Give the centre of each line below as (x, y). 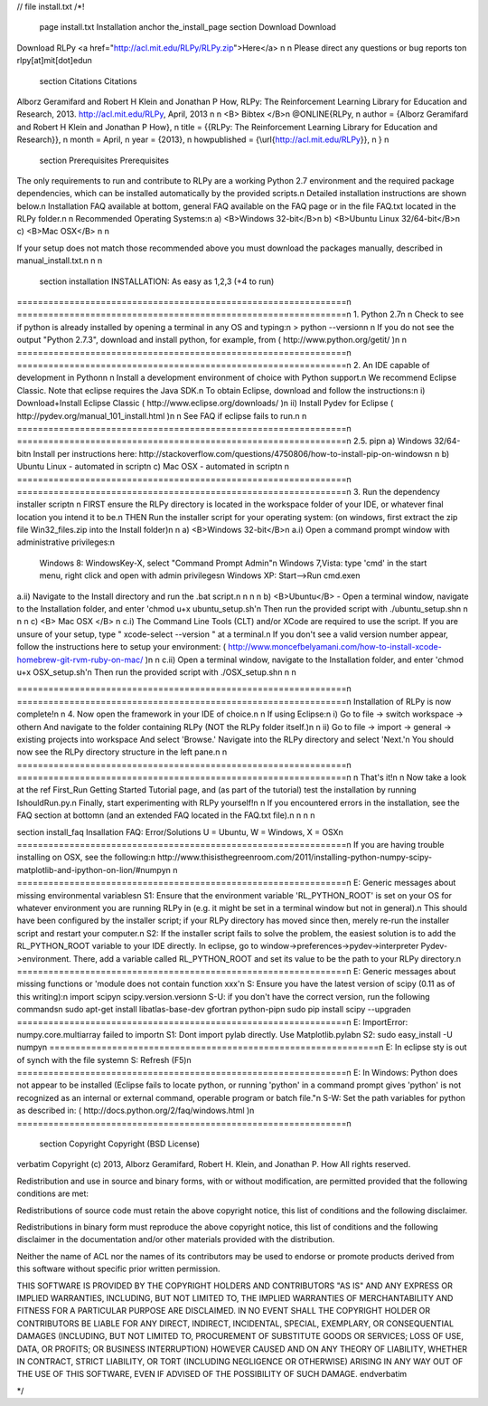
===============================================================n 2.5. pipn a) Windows (225, 441)
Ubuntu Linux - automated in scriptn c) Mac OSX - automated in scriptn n (153, 467)
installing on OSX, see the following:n (86, 857)
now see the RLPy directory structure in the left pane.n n (122, 752)
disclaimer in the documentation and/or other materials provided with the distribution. (176, 1240)
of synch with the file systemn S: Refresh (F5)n (104, 1059)
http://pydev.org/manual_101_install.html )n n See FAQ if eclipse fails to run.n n (162, 415)
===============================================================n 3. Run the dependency (228, 491)
